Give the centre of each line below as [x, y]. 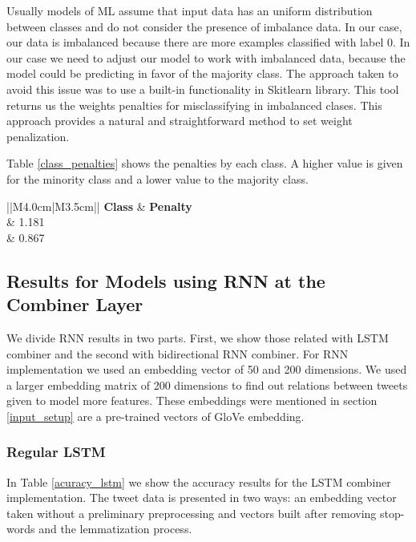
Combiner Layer [75, 304]
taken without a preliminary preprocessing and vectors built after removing [192, 513]
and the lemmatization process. [115, 529]
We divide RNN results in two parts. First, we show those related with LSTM [198, 337]
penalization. [38, 136]
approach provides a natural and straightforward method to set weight [180, 121]
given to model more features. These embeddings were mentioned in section [192, 400]
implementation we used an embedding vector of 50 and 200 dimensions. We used [207, 369]
